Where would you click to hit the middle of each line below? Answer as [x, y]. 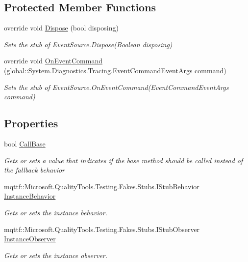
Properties [31, 123]
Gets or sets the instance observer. [56, 255]
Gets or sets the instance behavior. [56, 212]
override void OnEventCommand [53, 61]
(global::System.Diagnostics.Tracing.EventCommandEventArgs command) [115, 70]
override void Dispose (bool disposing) [61, 28]
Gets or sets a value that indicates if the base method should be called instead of [124, 160]
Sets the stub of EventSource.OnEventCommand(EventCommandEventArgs [116, 87]
